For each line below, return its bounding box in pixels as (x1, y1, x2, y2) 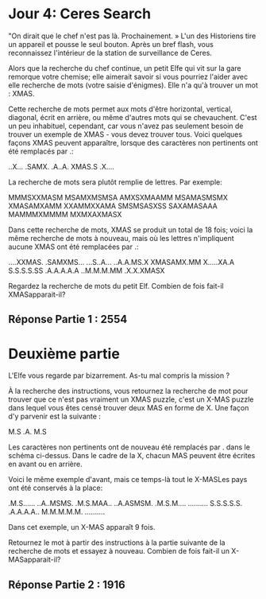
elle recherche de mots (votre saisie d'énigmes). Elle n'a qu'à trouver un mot (8, 80, 258, 90)
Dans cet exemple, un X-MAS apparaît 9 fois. (8, 523, 156, 532)
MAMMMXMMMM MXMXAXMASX (8, 209, 122, 219)
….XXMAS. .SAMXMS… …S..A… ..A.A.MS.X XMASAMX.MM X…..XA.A (8, 257, 235, 266)
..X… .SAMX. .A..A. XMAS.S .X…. (8, 161, 115, 171)
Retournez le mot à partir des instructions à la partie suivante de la (8, 538, 226, 547)
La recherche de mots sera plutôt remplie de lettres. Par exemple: (8, 177, 222, 187)
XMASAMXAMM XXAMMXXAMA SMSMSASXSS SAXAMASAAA (8, 200, 218, 211)
